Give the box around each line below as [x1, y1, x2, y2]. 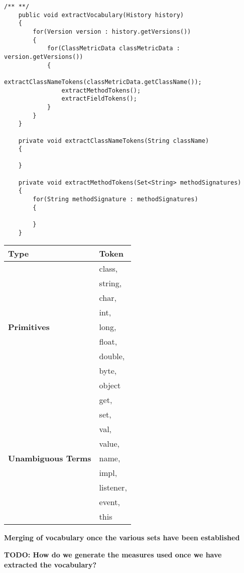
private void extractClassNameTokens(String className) [18, 137, 209, 144]
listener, [99, 481, 127, 494]
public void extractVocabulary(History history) [18, 11, 184, 19]
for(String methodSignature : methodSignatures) [33, 196, 198, 203]
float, [99, 336, 117, 348]
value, [99, 438, 120, 450]
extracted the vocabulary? [4, 559, 97, 569]
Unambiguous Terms [8, 452, 91, 464]
